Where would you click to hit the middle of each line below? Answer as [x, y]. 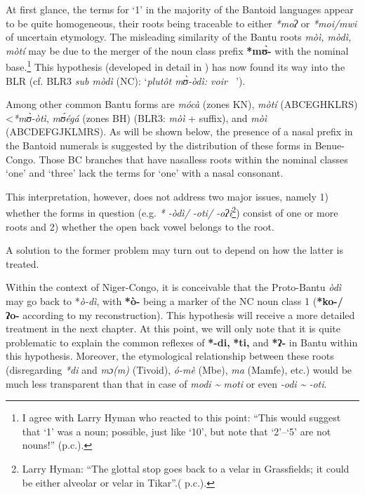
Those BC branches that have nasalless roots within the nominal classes [193, 159]
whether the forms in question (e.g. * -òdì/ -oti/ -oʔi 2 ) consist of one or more [172, 212]
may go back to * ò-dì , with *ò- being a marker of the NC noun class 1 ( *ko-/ [174, 301]
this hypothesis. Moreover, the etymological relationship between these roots [170, 356]
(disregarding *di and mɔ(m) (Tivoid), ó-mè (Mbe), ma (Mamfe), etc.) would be [179, 369]
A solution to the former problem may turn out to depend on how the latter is [175, 250]
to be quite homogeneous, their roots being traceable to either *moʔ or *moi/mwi [181, 23]
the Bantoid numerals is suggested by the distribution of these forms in [159, 145]
